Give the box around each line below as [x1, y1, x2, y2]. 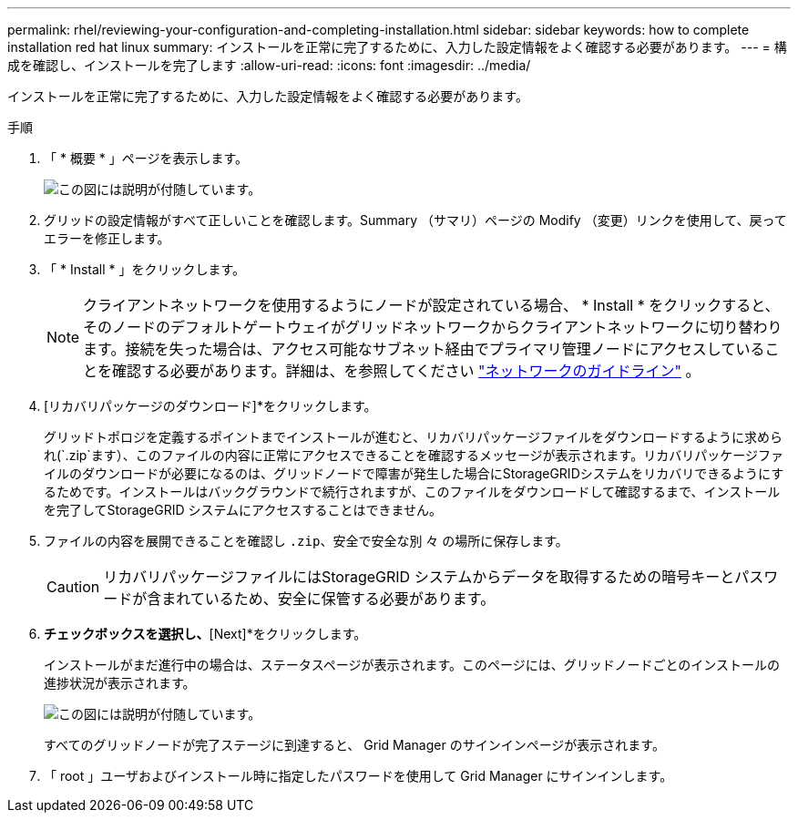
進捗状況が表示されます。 [44, 675, 196, 691]
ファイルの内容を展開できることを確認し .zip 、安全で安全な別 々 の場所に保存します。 [44, 533, 568, 548]
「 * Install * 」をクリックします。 [44, 261, 246, 277]
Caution [46, 578, 100, 596]
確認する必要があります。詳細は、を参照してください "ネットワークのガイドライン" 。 [112, 362, 701, 380]
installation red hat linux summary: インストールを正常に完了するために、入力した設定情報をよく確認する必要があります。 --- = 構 [7, 39, 787, 55]
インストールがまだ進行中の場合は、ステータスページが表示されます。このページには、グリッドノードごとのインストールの [44, 657, 781, 672]
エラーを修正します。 [44, 231, 170, 246]
